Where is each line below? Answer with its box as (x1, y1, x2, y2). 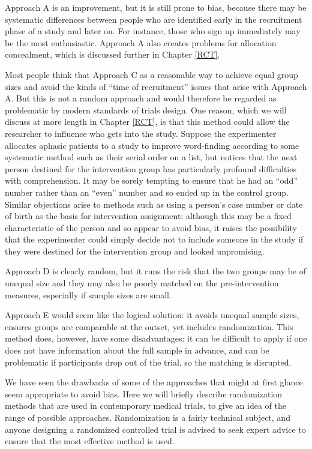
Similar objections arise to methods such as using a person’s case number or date (5, 197, 303, 210)
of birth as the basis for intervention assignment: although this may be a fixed (5, 209, 292, 222)
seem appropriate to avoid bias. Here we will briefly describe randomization (5, 387, 283, 400)
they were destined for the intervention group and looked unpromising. (5, 244, 265, 257)
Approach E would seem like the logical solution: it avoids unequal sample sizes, (5, 309, 299, 321)
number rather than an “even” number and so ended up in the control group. (5, 185, 289, 198)
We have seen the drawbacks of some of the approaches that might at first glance (5, 376, 303, 388)
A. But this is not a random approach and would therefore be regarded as (5, 92, 277, 104)
